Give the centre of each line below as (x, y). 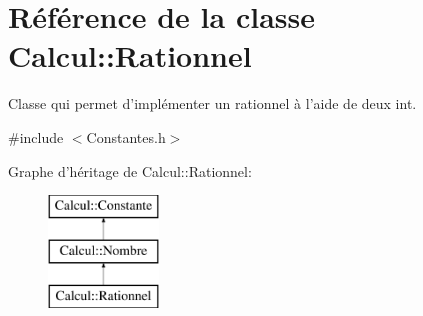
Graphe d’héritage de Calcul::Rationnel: (130, 170)
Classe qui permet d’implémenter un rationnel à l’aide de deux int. (212, 103)
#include (36, 136)
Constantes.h (126, 136)
